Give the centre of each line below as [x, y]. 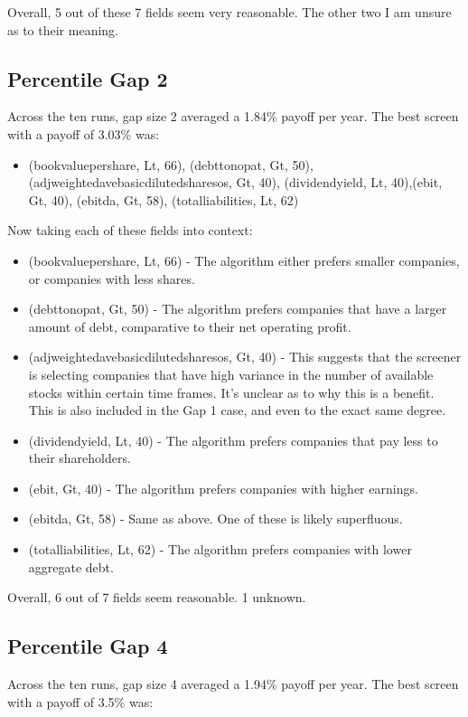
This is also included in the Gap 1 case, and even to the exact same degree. [237, 410]
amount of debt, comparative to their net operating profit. [190, 326]
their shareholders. [80, 458]
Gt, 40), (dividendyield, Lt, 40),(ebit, [339, 182]
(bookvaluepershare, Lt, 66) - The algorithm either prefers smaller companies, [244, 260]
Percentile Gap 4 [88, 646]
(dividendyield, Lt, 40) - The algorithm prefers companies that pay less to [233, 440]
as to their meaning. [63, 29]
